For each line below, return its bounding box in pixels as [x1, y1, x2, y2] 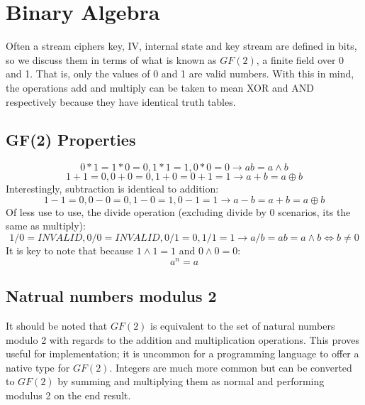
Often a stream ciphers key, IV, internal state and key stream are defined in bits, [6, 38, 357, 53]
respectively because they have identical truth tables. [6, 94, 236, 109]
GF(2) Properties [6, 129, 136, 151]
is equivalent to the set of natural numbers [150, 318, 335, 333]
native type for [6, 360, 70, 374]
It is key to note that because [6, 243, 134, 258]
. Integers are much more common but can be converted [109, 360, 352, 374]
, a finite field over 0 [256, 52, 344, 67]
